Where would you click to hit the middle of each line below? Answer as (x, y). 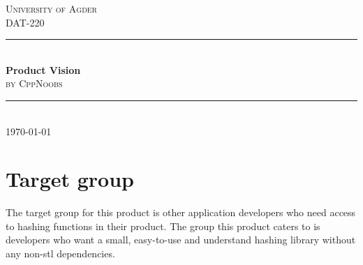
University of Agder (51, 8)
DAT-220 (25, 22)
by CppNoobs (34, 83)
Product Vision (43, 69)
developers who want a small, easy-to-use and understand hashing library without (181, 240)
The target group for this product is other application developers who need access (181, 212)
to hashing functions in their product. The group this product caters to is (163, 226)
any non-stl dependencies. (60, 253)
